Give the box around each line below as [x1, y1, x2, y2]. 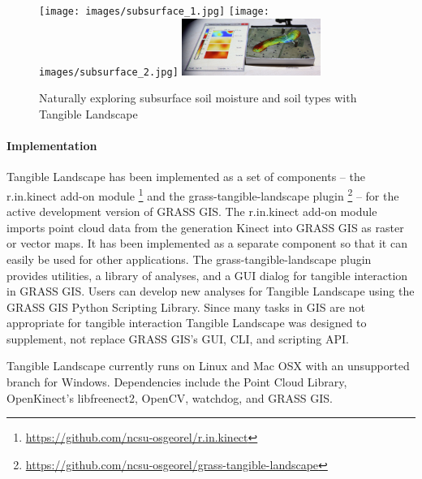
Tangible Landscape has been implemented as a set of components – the [6, 168, 365, 185]
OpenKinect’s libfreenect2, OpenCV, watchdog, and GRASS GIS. [6, 389, 333, 406]
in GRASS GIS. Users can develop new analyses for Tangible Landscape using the [6, 283, 415, 300]
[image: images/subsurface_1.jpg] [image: [39, 6, 269, 17]
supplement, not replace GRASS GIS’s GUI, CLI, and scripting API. [6, 330, 349, 347]
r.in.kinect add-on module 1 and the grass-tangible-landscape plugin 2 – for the [6, 184, 399, 204]
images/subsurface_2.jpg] [39, 66, 179, 78]
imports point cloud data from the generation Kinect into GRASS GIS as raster [6, 218, 404, 235]
